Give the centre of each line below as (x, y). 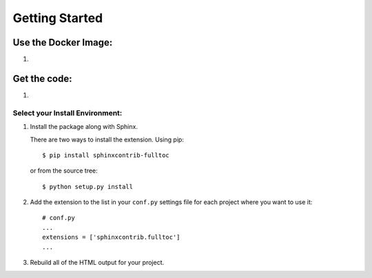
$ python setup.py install (88, 187)
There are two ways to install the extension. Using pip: (107, 139)
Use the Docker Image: (63, 42)
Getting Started (58, 18)
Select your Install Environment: (68, 112)
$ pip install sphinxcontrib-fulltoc (106, 155)
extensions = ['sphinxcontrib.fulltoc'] (111, 237)
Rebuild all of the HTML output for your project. (97, 263)
